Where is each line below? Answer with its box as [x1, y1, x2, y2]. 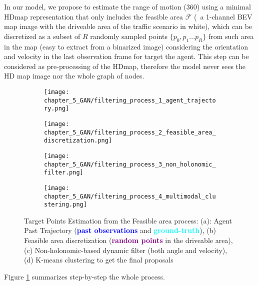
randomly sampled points [90, 30, 167, 41]
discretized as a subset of [4, 30, 80, 41]
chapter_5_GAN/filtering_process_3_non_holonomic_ [44, 160, 216, 168]
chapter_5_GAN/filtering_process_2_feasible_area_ [44, 128, 216, 136]
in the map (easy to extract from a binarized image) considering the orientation [4, 41, 248, 51]
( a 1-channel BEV [193, 11, 252, 21]
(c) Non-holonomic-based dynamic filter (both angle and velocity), [24, 244, 227, 255]
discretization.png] [44, 137, 112, 144]
